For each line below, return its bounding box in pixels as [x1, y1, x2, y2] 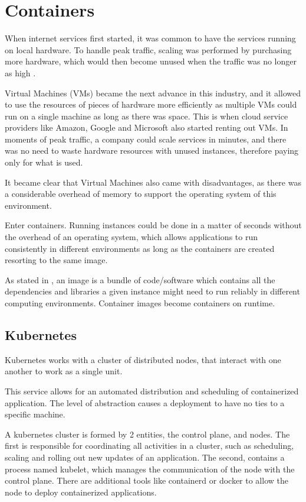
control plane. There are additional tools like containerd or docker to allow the [5, 474, 288, 487]
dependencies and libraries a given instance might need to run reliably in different [5, 285, 300, 297]
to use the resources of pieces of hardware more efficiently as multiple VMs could [5, 98, 297, 111]
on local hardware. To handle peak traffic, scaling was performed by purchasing [5, 43, 292, 56]
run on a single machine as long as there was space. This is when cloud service [5, 109, 288, 122]
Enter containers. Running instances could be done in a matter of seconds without [5, 219, 302, 231]
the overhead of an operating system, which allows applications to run [5, 231, 258, 243]
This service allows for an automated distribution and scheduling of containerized [5, 384, 299, 397]
